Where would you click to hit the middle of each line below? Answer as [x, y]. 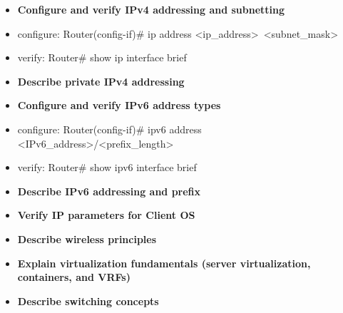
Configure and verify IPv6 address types [119, 105]
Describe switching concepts [88, 301]
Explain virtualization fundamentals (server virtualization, [164, 263]
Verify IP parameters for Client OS [106, 215]
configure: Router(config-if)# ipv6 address [109, 129]
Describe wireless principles [87, 238]
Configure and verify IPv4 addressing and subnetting [151, 9]
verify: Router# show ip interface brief [102, 57]
